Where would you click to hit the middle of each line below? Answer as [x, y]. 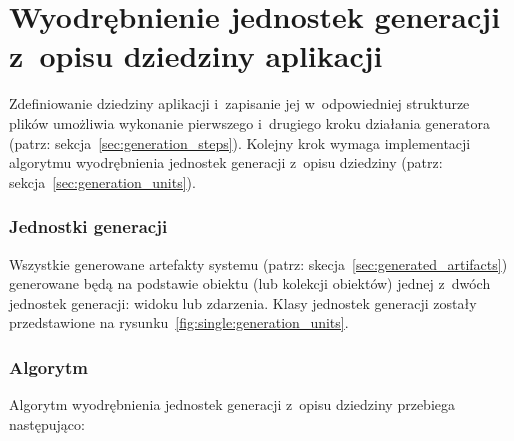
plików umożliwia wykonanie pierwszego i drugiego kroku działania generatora [249, 122]
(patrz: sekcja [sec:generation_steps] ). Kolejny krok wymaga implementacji [240, 142]
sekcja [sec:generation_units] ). [102, 181]
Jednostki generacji [88, 226]
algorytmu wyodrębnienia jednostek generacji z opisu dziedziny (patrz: [226, 162]
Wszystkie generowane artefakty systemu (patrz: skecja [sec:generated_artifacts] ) [258, 263]
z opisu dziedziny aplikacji [196, 55]
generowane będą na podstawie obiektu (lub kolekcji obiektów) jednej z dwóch [250, 283]
